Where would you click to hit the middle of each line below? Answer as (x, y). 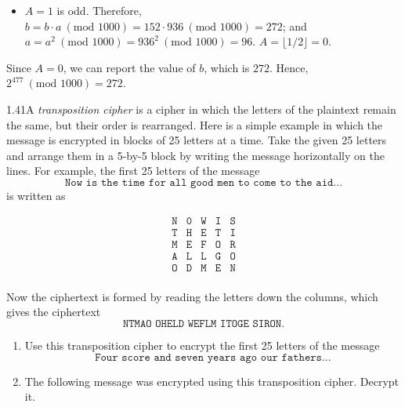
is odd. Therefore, (99, 10)
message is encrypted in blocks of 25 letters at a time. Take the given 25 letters (197, 140)
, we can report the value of (129, 67)
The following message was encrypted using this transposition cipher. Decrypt (212, 381)
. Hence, (289, 67)
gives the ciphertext (54, 312)
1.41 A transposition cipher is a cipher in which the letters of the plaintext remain (201, 109)
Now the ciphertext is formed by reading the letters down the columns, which (192, 296)
